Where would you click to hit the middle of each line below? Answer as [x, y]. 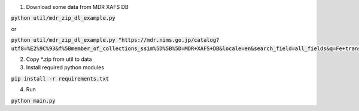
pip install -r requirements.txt [60, 78]
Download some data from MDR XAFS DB [77, 7]
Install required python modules [65, 67]
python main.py [34, 101]
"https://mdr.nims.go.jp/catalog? [169, 40]
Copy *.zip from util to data [59, 59]
